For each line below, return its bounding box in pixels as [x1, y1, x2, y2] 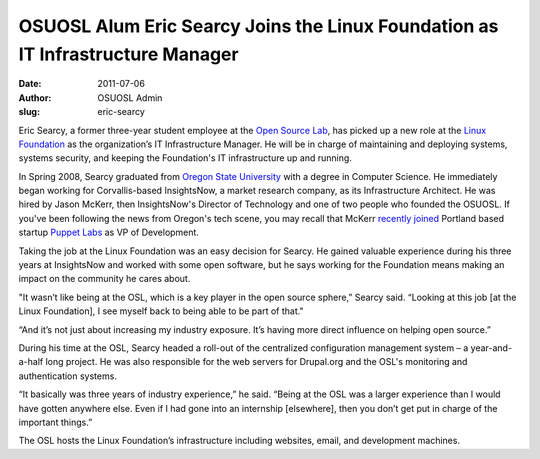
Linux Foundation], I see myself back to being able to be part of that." [18, 305, 304, 317]
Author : [18, 91, 52, 104]
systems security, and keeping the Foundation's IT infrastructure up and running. [18, 152, 352, 164]
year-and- [470, 341, 513, 354]
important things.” [18, 416, 93, 428]
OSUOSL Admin [97, 91, 163, 104]
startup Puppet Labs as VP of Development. [18, 226, 200, 239]
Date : [18, 78, 42, 90]
